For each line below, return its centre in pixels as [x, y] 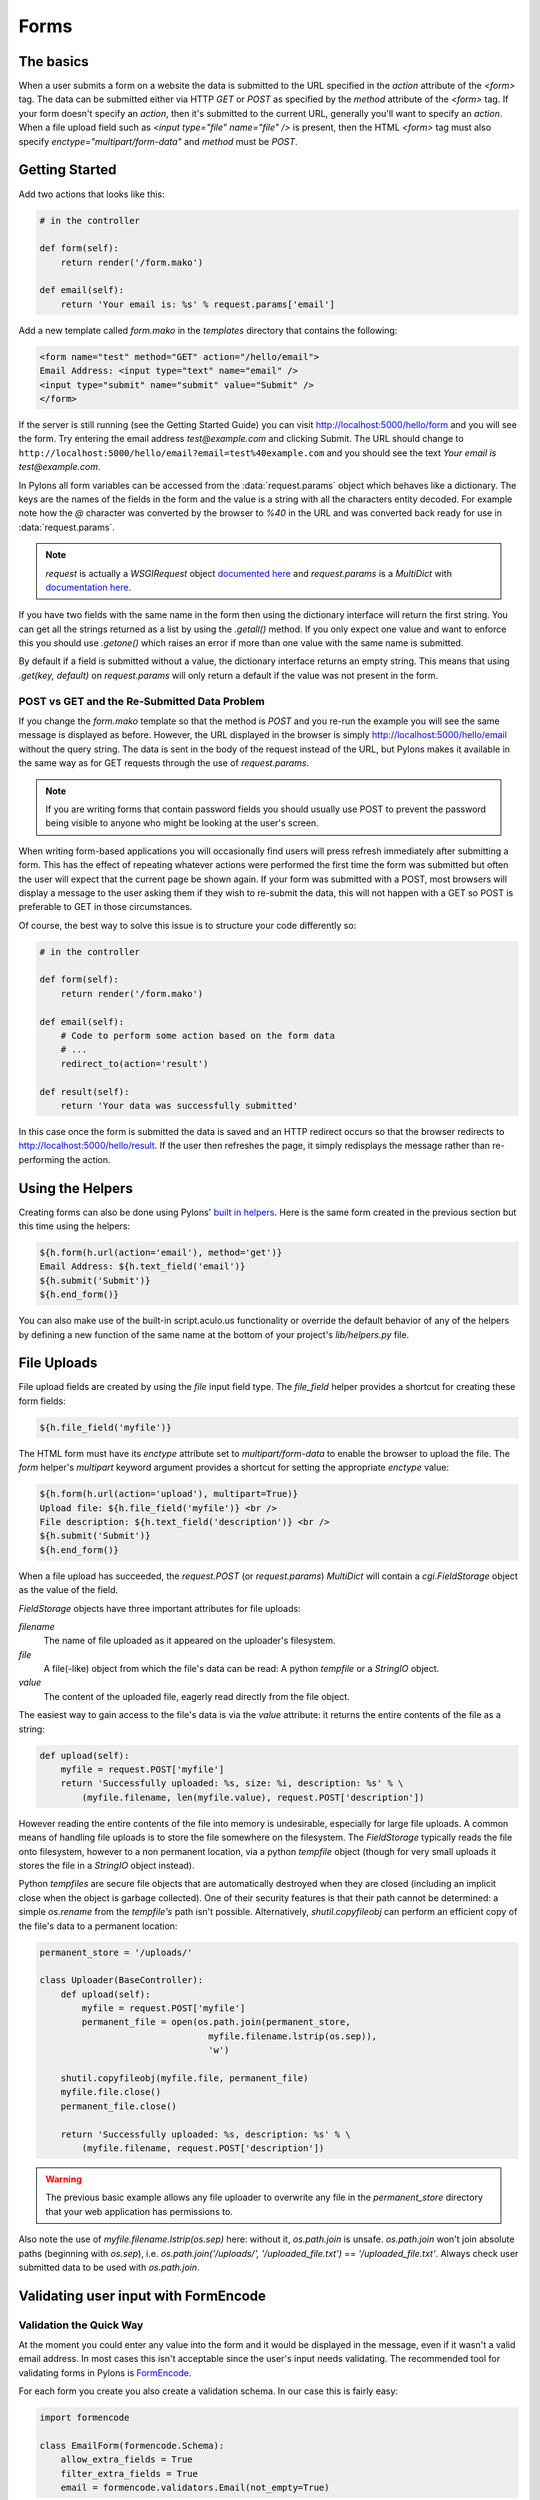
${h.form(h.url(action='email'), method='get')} [161, 1252]
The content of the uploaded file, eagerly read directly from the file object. [196, 1696]
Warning [63, 2179]
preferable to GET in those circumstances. [105, 907]
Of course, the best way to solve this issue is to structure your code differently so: [187, 925]
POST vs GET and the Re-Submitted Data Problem [141, 701]
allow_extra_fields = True [127, 2459]
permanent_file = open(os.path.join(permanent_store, [216, 2022]
